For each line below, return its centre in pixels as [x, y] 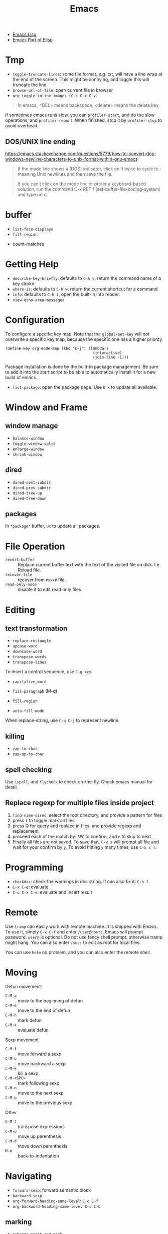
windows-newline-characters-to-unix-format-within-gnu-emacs [71, 159]
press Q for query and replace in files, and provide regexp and [77, 826]
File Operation [35, 546]
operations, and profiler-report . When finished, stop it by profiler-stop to [83, 120]
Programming [34, 867]
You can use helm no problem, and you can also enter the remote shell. [78, 952]
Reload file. [29, 570]
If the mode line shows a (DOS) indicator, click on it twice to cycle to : [89, 169]
